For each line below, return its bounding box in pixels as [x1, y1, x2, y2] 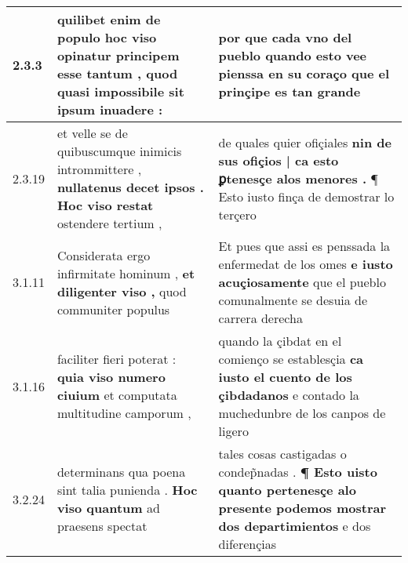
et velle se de [56, 124, 128, 142]
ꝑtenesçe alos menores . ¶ [218, 169, 379, 187]
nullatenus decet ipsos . [56, 178, 204, 196]
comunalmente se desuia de [218, 291, 368, 309]
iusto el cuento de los [218, 368, 352, 386]
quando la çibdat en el [218, 332, 342, 350]
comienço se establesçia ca [218, 350, 364, 368]
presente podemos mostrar [218, 499, 387, 517]
